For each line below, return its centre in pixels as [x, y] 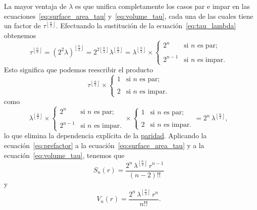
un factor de [23, 26]
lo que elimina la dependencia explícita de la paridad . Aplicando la [105, 135]
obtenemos [20, 35]
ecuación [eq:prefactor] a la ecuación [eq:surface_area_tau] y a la [104, 145]
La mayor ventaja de [35, 6]
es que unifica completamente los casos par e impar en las [162, 6]
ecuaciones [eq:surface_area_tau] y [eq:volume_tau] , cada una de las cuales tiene [129, 16]
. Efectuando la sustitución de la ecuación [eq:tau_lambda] [146, 26]
